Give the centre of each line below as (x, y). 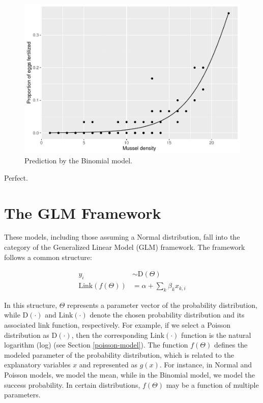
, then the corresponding (110, 335)
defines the (231, 345)
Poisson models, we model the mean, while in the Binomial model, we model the (129, 375)
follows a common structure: (48, 257)
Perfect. (16, 177)
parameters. (22, 395)
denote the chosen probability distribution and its (167, 315)
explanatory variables (37, 365)
